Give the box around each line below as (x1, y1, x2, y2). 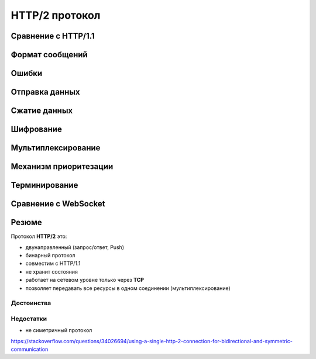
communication (11, 346, 49, 353)
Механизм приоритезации (11, 161, 114, 172)
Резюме (11, 218, 42, 227)
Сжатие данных (11, 106, 73, 116)
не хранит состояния (25, 268, 78, 275)
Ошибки (11, 68, 43, 78)
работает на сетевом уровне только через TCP (25, 277, 145, 284)
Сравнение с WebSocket (11, 199, 105, 209)
